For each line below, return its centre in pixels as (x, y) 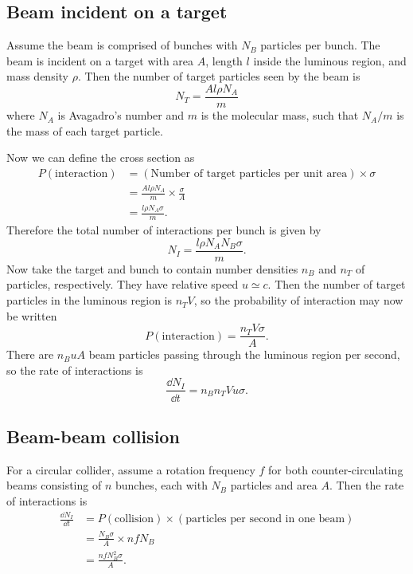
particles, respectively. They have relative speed (123, 284)
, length (224, 60)
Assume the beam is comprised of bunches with (122, 45)
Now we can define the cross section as (101, 157)
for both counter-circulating (336, 469)
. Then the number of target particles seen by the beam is (219, 76)
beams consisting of (54, 485)
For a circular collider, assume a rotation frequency (131, 469)
